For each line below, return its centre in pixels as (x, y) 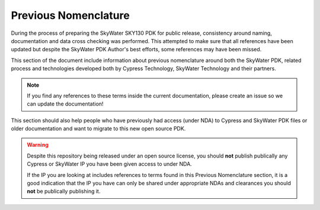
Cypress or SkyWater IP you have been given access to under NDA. (109, 164)
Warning (38, 145)
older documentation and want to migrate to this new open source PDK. (98, 129)
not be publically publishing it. (64, 191)
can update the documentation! (65, 104)
